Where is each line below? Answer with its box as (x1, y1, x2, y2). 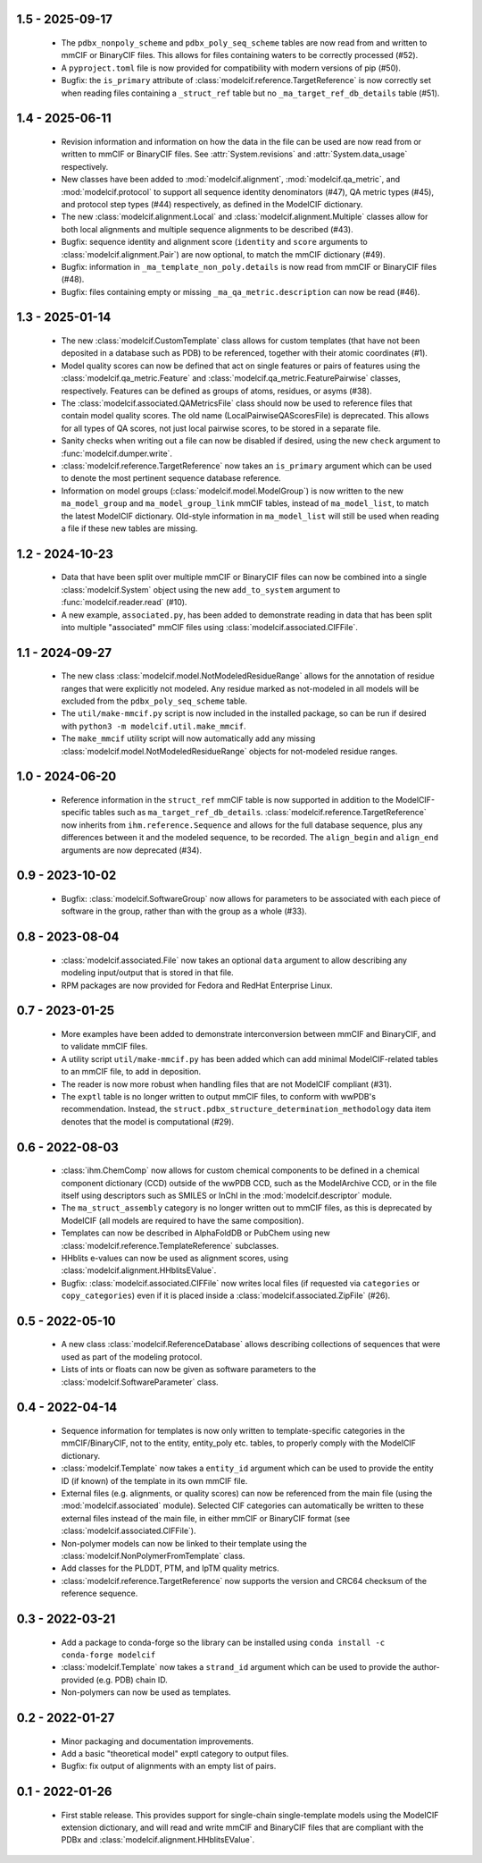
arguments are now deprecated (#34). (61, 845, 203, 856)
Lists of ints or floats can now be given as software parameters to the (61, 1364, 317, 1375)
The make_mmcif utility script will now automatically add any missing (61, 733, 316, 744)
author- (411, 1662, 441, 1673)
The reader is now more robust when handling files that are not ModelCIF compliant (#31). (61, 1078, 393, 1090)
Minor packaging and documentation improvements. (61, 1735, 254, 1747)
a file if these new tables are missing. (61, 523, 198, 534)
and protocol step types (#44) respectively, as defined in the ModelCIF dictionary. (61, 198, 363, 209)
